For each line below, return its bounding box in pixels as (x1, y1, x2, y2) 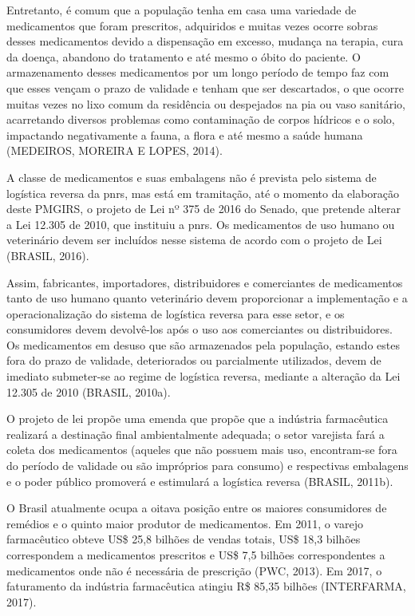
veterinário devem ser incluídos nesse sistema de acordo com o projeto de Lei (6, 231, 382, 248)
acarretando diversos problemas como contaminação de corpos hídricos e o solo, (6, 111, 395, 128)
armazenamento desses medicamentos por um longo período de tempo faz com (6, 64, 389, 81)
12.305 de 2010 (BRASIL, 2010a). (6, 383, 171, 400)
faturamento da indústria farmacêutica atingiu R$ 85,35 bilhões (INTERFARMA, (6, 578, 406, 594)
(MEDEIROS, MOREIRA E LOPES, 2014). (6, 142, 223, 159)
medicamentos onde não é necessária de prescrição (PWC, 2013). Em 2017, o (6, 562, 382, 578)
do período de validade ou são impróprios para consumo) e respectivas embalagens (6, 457, 409, 474)
